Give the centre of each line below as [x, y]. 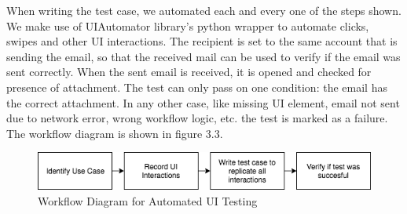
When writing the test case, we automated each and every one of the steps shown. [204, 10]
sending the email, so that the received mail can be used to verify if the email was [203, 56]
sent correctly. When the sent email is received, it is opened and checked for [189, 72]
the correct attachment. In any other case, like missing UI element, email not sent [203, 102]
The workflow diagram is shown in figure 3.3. [115, 133]
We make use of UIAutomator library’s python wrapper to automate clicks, [188, 25]
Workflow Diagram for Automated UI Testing [148, 200]
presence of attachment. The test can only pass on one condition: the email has [197, 87]
